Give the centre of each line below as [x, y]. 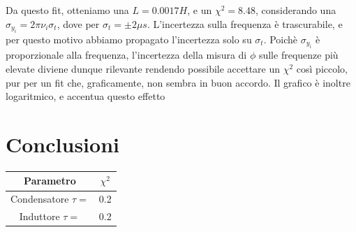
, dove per [78, 23]
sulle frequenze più [298, 55]
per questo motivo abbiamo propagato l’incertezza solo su [129, 39]
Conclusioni [62, 144]
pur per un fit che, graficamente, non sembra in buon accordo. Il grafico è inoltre [178, 82]
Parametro [50, 181]
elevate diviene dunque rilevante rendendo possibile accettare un [143, 68]
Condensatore [40, 199]
